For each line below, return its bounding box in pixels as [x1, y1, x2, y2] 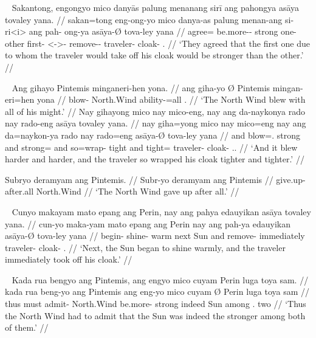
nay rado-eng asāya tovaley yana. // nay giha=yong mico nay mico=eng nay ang [5, 117, 306, 129]
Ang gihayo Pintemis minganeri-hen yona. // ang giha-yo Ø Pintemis [12, 81, 270, 94]
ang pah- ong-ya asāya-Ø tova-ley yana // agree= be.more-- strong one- [29, 25, 297, 38]
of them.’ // [5, 321, 49, 334]
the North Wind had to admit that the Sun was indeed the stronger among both [5, 309, 306, 322]
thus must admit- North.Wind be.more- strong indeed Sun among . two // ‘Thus [5, 297, 306, 310]
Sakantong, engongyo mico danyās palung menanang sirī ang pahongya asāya [12, 1, 300, 13]
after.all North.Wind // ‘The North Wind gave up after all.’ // [5, 185, 239, 198]
